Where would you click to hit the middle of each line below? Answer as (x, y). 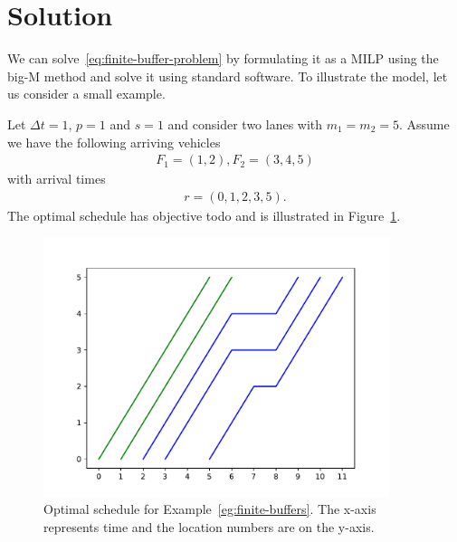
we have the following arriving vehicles (114, 142)
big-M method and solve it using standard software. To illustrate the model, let (228, 76)
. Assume (424, 124)
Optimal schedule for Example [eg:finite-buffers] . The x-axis (210, 509)
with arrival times (57, 179)
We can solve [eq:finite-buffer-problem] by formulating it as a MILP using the (223, 58)
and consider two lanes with (245, 124)
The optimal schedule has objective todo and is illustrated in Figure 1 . (204, 215)
